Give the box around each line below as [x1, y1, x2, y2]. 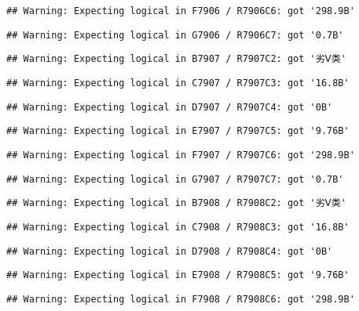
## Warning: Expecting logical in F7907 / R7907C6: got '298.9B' [6, 149, 355, 161]
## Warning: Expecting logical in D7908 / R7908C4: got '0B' [6, 245, 333, 257]
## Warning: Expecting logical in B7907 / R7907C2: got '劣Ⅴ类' [6, 53, 346, 65]
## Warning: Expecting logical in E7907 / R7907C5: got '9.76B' [6, 125, 350, 137]
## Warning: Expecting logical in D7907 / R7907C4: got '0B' [6, 101, 333, 113]
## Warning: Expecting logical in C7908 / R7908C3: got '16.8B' [6, 221, 350, 233]
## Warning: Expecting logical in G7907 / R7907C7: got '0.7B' [6, 173, 344, 185]
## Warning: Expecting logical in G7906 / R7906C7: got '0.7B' [6, 29, 344, 41]
